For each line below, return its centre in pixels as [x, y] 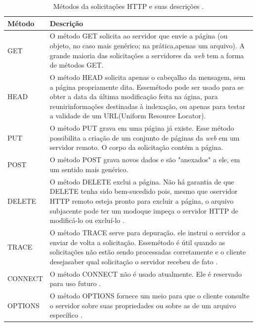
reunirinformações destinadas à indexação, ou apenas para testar [148, 106]
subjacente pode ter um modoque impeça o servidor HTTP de [144, 210]
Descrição [66, 23]
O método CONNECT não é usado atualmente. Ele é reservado [146, 273]
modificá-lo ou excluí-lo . [87, 220]
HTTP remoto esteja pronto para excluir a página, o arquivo [142, 200]
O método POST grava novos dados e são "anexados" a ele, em [145, 160]
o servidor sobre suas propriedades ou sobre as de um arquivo [143, 305]
